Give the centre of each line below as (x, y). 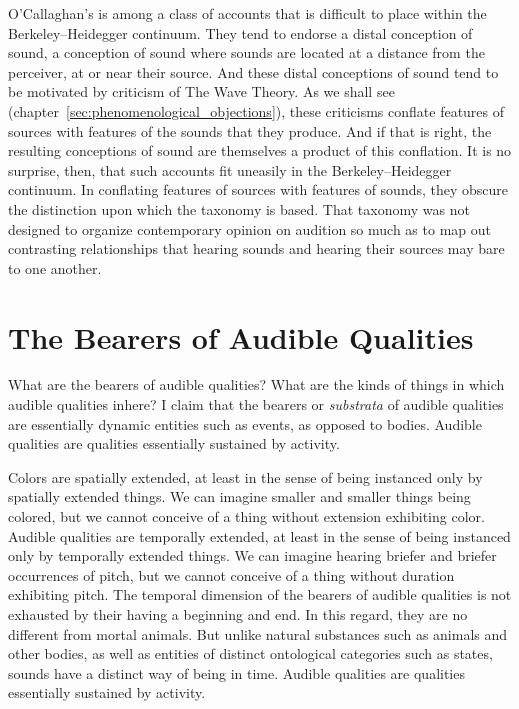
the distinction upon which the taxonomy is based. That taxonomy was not (239, 208)
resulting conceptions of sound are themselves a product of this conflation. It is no (260, 150)
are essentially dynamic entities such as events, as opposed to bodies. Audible (245, 423)
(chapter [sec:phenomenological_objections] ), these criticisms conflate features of (256, 110)
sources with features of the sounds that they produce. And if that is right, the (250, 130)
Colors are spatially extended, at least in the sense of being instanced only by (245, 476)
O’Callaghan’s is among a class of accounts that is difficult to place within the (247, 13)
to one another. (55, 267)
